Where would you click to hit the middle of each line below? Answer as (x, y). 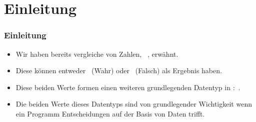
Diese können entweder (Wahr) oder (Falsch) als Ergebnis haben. (119, 70)
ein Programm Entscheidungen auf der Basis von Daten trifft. (110, 113)
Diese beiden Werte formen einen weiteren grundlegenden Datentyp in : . (128, 87)
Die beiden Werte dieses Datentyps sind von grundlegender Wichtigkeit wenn (134, 104)
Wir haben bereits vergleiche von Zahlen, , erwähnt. (97, 54)
